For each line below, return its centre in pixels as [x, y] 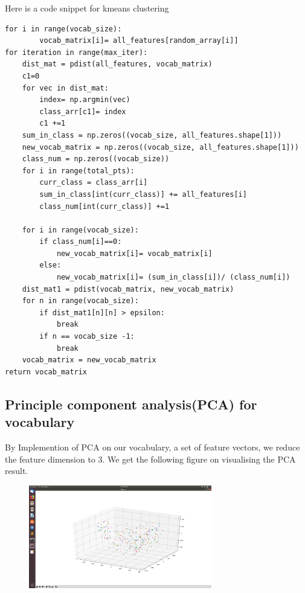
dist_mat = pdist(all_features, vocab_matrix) [117, 64]
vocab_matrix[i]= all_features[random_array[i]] [139, 41]
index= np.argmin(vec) [85, 100]
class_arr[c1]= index [83, 111]
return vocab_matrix [46, 372]
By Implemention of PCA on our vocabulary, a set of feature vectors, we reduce [152, 447]
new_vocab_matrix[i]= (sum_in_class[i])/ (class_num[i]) [173, 277]
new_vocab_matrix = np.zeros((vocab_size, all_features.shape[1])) [160, 147]
